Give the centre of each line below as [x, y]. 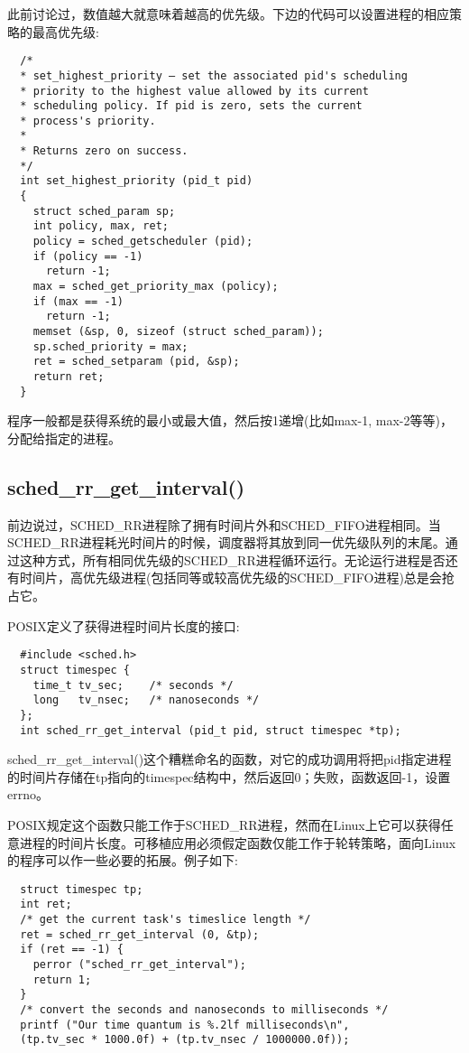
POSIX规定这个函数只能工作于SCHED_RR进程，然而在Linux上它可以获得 [224, 824]
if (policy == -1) [88, 256]
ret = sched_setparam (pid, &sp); [136, 362]
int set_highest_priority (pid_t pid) [137, 181]
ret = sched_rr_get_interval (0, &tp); [140, 934]
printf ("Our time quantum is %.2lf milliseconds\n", [185, 1025]
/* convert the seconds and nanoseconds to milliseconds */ [204, 1009]
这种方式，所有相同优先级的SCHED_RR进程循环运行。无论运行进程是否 [232, 559]
